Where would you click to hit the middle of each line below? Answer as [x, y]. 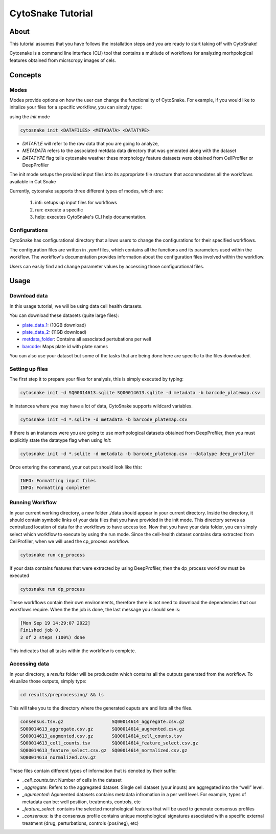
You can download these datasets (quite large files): [64, 315]
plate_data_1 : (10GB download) [54, 325]
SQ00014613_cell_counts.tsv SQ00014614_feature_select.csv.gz [109, 743]
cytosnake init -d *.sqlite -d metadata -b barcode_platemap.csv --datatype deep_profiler [137, 454]
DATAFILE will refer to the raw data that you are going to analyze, [91, 143]
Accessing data [29, 664]
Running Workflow [33, 503]
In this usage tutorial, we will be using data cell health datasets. [76, 306]
